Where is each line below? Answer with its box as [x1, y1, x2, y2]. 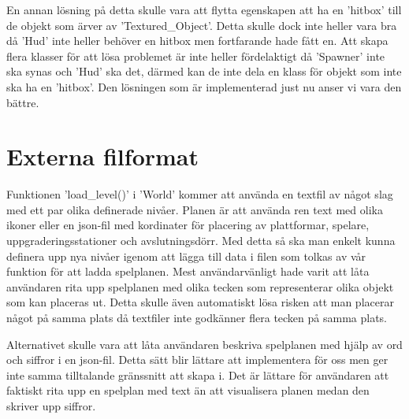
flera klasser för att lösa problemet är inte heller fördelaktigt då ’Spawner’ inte [6, 47, 385, 64]
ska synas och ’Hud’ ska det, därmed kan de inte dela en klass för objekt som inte [6, 63, 402, 80]
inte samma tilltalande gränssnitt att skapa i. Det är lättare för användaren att [6, 366, 389, 383]
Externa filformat [6, 140, 199, 172]
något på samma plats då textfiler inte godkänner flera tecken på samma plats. [6, 310, 388, 326]
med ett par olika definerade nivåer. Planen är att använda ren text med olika [6, 201, 383, 217]
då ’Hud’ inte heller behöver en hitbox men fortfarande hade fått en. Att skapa [6, 32, 389, 49]
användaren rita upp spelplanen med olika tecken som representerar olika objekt [6, 278, 394, 295]
